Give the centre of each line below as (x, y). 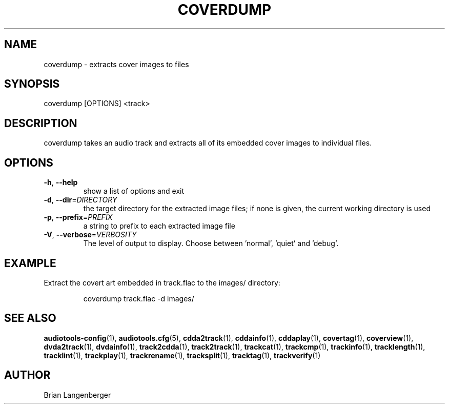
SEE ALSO (30, 318)
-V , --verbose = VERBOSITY (90, 235)
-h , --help (61, 182)
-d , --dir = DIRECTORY (80, 200)
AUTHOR (27, 375)
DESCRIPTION (41, 123)
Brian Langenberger (77, 395)
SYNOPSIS (32, 84)
